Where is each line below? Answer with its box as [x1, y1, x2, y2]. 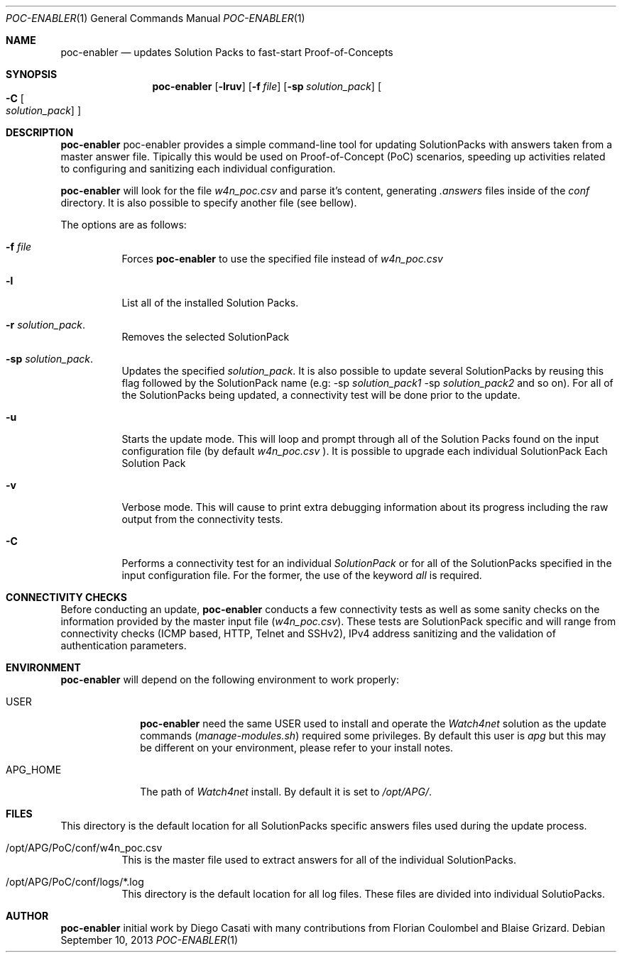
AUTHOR [6, 910, 49, 922]
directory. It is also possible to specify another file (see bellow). [60, 197, 357, 209]
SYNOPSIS [6, 68, 58, 80]
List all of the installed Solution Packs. [121, 297, 299, 309]
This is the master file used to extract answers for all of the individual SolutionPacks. [121, 854, 517, 866]
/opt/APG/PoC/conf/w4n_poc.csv [6, 842, 163, 854]
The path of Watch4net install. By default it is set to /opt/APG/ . [140, 786, 432, 798]
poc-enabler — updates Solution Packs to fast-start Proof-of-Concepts [60, 46, 393, 58]
